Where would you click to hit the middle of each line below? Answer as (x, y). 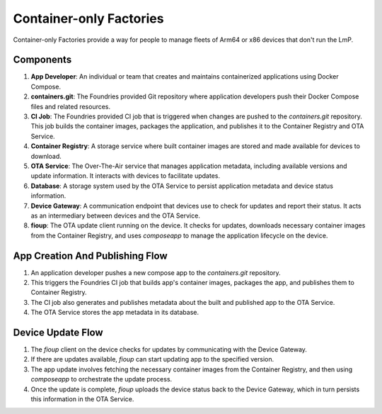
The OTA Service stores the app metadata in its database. (115, 313)
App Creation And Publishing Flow (90, 256)
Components (42, 60)
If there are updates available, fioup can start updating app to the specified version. (152, 359)
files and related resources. (71, 106)
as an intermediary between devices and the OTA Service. (116, 216)
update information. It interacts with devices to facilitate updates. (126, 176)
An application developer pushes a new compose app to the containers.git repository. (156, 272)
